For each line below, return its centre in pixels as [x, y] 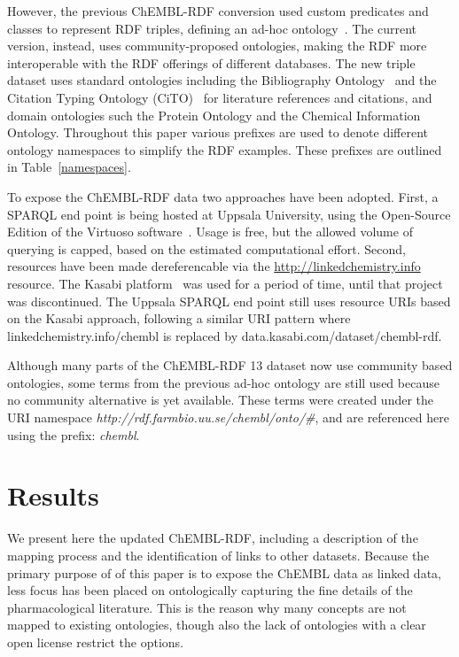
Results [53, 495]
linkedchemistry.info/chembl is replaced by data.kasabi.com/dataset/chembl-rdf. [225, 335]
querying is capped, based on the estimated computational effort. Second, [206, 248]
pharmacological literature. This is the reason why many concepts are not [207, 607]
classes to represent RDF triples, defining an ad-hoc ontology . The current [212, 28]
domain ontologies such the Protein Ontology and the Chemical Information [214, 115]
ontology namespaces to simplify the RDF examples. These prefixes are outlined [225, 149]
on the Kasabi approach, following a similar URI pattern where [179, 318]
